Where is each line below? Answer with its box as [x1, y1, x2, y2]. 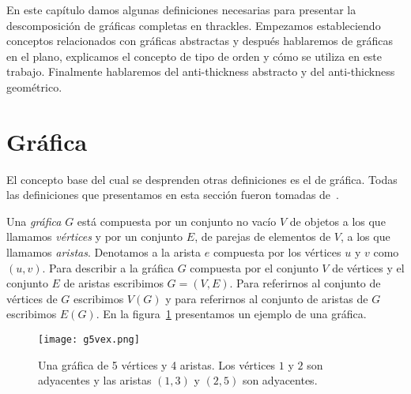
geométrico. [6, 78, 62, 95]
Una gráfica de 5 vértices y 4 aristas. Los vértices [38, 356, 276, 373]
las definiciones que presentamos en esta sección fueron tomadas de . [6, 186, 339, 203]
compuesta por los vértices [213, 244, 341, 261]
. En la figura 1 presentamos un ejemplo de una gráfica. [96, 306, 367, 322]
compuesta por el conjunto [190, 259, 319, 276]
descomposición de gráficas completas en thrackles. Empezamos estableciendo [6, 17, 381, 33]
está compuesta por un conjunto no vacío [77, 212, 277, 229]
